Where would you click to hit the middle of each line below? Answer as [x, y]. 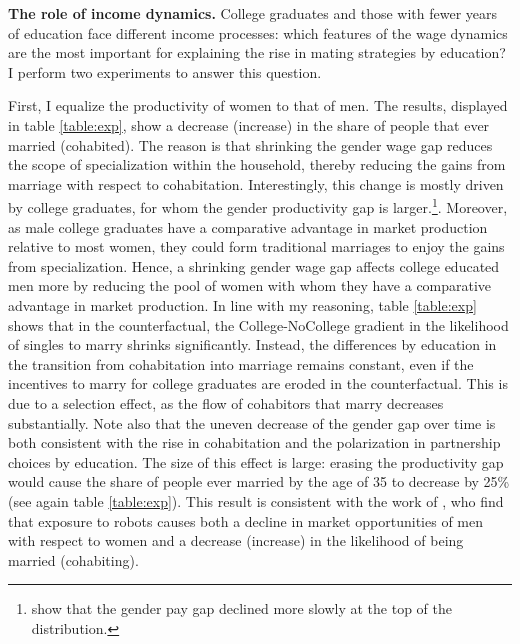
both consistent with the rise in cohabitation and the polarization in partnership [254, 442]
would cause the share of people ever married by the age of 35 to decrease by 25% [259, 481]
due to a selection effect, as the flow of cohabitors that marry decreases [226, 402]
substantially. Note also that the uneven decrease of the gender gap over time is [252, 422]
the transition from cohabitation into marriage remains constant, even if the [241, 363]
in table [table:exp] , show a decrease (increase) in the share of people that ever [249, 124]
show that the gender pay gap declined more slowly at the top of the [242, 608]
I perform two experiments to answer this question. [165, 71]
